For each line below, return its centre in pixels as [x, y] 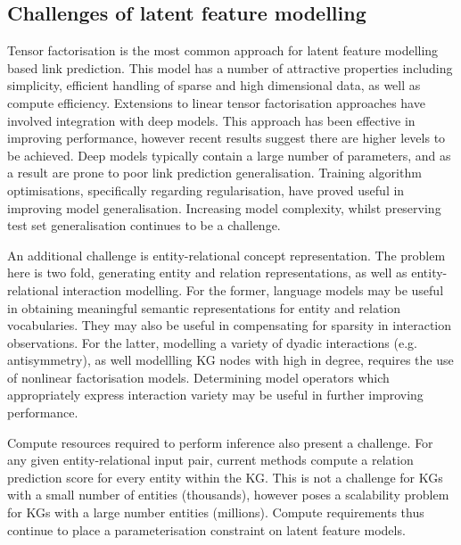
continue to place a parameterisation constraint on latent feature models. [206, 529]
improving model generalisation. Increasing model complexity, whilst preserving [224, 207]
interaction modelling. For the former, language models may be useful [253, 289]
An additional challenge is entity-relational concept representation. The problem [226, 255]
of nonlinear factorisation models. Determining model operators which [198, 377]
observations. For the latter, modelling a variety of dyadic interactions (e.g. [212, 342]
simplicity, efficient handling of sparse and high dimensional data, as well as [214, 85]
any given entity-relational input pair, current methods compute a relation [210, 460]
